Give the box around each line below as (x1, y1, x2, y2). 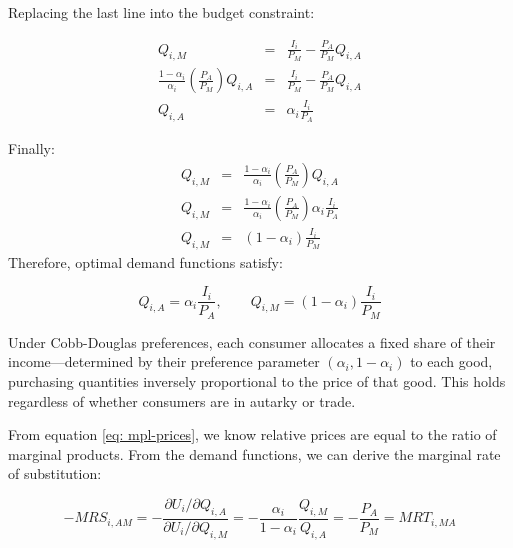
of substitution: (8, 463, 102, 484)
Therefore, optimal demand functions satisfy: (8, 251, 283, 272)
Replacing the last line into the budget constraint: (8, 2, 315, 22)
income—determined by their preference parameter (8, 351, 320, 372)
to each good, (410, 351, 493, 372)
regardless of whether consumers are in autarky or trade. (8, 390, 356, 411)
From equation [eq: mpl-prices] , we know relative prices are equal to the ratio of (8, 424, 497, 445)
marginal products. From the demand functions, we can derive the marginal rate (8, 443, 501, 464)
